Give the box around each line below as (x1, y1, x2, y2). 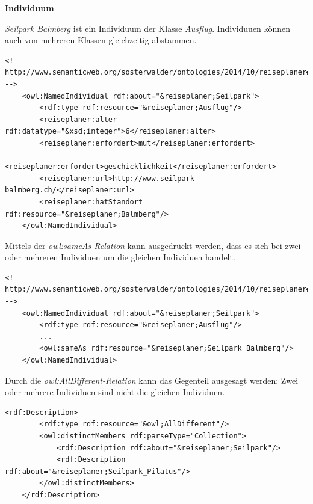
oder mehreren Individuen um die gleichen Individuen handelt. (5, 251, 235, 263)
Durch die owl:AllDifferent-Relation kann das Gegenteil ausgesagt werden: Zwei (5, 373, 299, 386)
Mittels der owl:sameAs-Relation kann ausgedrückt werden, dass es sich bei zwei (5, 239, 301, 251)
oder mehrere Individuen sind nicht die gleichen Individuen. (5, 386, 225, 398)
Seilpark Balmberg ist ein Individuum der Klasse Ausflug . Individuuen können (5, 22, 291, 34)
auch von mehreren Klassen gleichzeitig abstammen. (5, 34, 197, 46)
